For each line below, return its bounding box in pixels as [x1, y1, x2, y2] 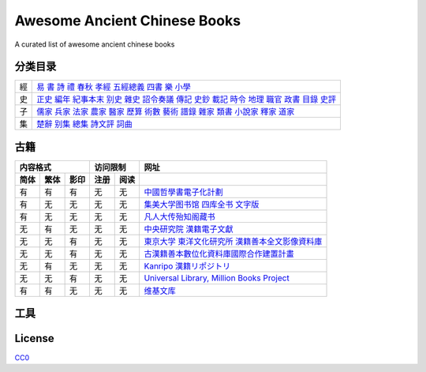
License [14, 332, 54, 345]
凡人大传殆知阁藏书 [144, 211, 216, 222]
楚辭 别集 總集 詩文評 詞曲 [36, 118, 133, 130]
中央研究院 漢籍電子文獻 [144, 224, 234, 235]
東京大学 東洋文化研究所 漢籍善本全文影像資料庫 [144, 235, 323, 246]
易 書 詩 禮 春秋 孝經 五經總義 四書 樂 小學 [36, 81, 191, 92]
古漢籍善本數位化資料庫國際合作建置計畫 [144, 248, 295, 259]
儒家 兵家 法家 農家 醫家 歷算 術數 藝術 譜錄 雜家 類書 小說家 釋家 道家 [36, 107, 295, 118]
